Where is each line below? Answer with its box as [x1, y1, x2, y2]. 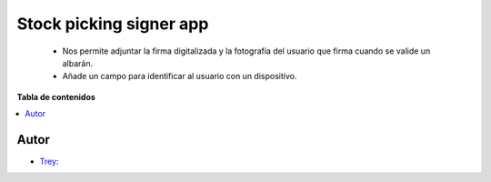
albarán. [62, 57, 94, 68]
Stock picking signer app [16, 14, 209, 34]
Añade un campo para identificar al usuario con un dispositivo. [62, 71, 297, 82]
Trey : [39, 156, 59, 167]
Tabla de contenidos [16, 91, 95, 102]
